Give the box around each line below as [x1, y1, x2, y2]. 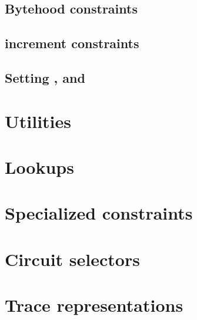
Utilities [5, 109, 72, 133]
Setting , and [5, 68, 85, 86]
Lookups [5, 154, 74, 178]
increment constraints [5, 34, 139, 52]
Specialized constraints [5, 201, 193, 225]
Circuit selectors [5, 247, 140, 271]
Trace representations [5, 293, 183, 317]
